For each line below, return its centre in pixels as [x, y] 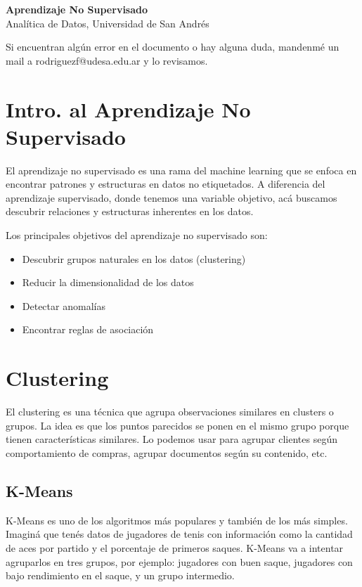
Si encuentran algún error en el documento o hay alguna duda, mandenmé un [173, 47]
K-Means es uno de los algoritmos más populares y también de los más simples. [177, 520]
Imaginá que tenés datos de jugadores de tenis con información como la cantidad [179, 534]
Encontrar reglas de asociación [88, 329]
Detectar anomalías [64, 305]
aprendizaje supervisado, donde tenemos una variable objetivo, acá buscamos [172, 197]
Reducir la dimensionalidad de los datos [108, 282]
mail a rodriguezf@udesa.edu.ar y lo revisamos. [107, 60]
